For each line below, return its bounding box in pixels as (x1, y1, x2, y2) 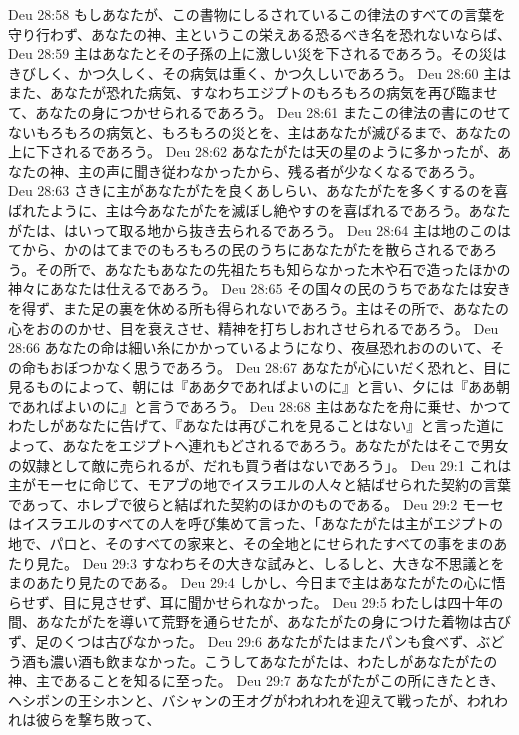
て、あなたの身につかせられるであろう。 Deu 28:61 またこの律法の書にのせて (8, 101, 511, 122)
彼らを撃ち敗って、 (35, 709, 161, 730)
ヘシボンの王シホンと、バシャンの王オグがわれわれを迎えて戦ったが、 (8, 689, 467, 710)
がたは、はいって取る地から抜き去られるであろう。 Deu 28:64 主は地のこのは (8, 219, 511, 240)
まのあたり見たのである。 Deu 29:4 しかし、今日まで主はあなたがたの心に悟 (8, 572, 506, 593)
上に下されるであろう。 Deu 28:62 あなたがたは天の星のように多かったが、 (8, 141, 498, 162)
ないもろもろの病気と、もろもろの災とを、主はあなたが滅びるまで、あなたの (8, 121, 511, 142)
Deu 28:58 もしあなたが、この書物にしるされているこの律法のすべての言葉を (8, 4, 506, 24)
